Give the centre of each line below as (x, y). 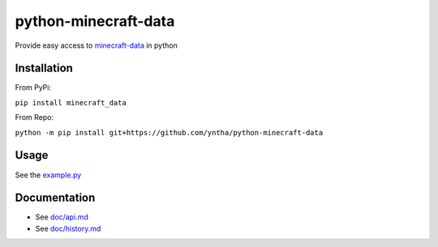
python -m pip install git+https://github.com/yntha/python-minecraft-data (169, 132)
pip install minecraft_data (71, 102)
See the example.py (48, 175)
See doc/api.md (62, 217)
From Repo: (34, 117)
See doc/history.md (68, 228)
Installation (44, 68)
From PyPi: (33, 87)
